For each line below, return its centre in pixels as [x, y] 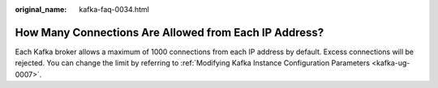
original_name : [41, 9]
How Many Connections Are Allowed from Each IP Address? [170, 32]
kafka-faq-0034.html [114, 9]
